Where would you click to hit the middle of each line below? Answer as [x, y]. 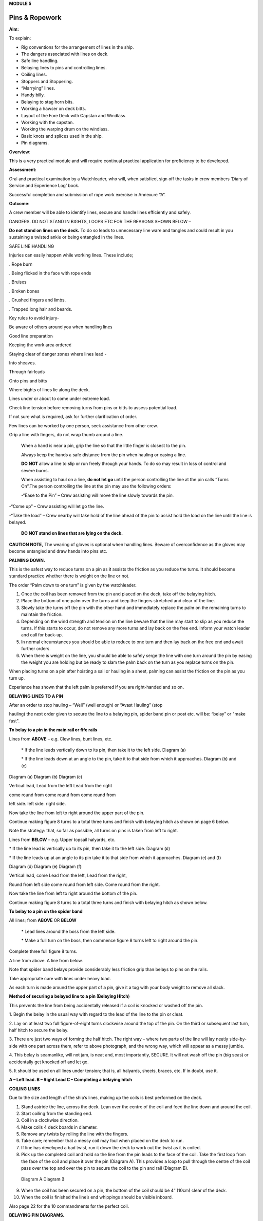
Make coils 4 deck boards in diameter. [59, 1127]
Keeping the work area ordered [40, 345]
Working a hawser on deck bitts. [54, 109]
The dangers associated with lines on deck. [65, 54]
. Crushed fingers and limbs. [37, 300]
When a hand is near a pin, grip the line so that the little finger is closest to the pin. [104, 446]
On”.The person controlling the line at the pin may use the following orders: [96, 486]
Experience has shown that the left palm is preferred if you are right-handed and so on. [96, 687]
